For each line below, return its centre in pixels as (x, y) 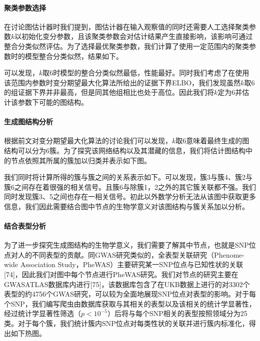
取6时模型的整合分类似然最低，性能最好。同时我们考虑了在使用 (146, 73)
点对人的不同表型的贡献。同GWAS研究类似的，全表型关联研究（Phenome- (124, 254)
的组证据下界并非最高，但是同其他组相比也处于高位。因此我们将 (109, 92)
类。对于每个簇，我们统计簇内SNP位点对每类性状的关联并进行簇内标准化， (126, 323)
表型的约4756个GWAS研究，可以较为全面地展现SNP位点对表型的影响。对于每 (130, 294)
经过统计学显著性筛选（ (42, 313)
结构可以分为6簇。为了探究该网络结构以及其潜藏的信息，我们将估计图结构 (125, 150)
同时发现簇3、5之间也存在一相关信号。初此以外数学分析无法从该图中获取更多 (130, 196)
